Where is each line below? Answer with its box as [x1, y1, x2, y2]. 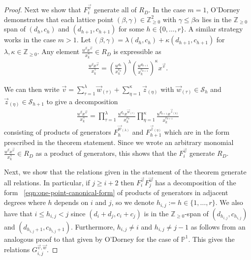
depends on [54, 197, 89, 207]
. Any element [37, 46, 80, 57]
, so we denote [111, 197, 155, 207]
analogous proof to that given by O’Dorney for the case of [4, 233, 179, 244]
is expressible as [113, 46, 161, 57]
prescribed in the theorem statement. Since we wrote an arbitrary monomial [4, 137, 234, 147]
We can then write [4, 84, 60, 94]
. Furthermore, [71, 221, 115, 231]
